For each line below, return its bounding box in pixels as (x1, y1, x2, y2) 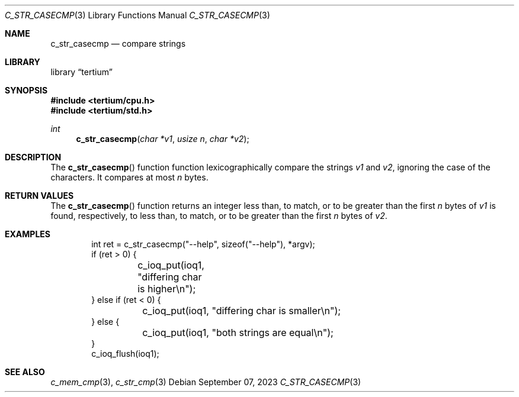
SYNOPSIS (5, 85, 48, 95)
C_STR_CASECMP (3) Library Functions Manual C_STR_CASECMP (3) (5, 10, 270, 20)
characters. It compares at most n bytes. (50, 172, 209, 182)
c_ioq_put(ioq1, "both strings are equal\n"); (142, 327, 334, 338)
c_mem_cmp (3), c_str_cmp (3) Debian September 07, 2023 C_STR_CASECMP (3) (50, 377, 361, 387)
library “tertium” (50, 67, 113, 77)
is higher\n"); (137, 283, 196, 295)
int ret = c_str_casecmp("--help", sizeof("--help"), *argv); (91, 239, 315, 249)
